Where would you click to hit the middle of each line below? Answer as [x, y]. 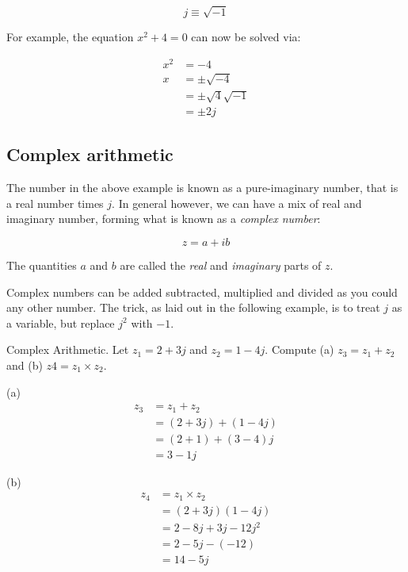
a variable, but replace [61, 322]
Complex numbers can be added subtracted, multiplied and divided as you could [202, 292]
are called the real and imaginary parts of [221, 265]
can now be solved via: [246, 37]
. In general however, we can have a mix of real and [237, 203]
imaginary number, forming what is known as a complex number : [164, 219]
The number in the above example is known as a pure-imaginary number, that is [202, 188]
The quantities [42, 265]
